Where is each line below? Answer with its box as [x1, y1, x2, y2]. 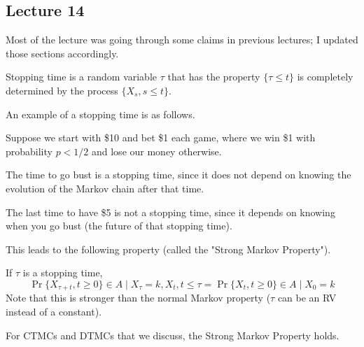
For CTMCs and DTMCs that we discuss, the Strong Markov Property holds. [6, 327, 339, 342]
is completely [297, 69, 353, 84]
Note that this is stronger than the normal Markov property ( [6, 290, 271, 305]
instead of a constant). [6, 304, 102, 318]
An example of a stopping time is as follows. [6, 106, 195, 121]
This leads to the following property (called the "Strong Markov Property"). [6, 241, 331, 256]
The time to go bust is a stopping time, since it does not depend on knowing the [6, 167, 351, 182]
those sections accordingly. [6, 45, 119, 60]
